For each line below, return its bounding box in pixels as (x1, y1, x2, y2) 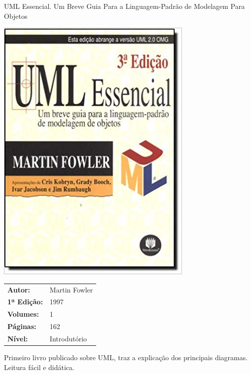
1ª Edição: (7, 296, 43, 307)
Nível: (7, 333, 28, 343)
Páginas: (7, 321, 36, 332)
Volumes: (7, 309, 39, 319)
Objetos (4, 10, 28, 21)
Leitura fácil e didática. (4, 362, 74, 372)
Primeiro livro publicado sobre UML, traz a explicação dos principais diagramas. (4, 352, 248, 362)
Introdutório (49, 333, 87, 343)
